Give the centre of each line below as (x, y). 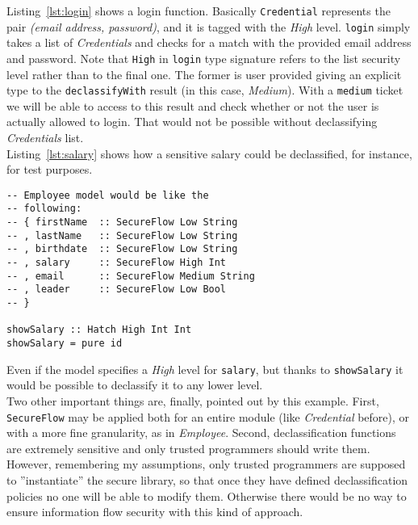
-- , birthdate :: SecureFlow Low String (122, 249)
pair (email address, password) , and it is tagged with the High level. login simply (209, 26)
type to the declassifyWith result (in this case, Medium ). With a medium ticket (205, 90)
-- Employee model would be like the (108, 195)
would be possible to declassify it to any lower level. (135, 385)
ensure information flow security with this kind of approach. (155, 512)
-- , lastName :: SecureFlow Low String (122, 235)
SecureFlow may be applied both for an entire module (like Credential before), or (208, 416)
